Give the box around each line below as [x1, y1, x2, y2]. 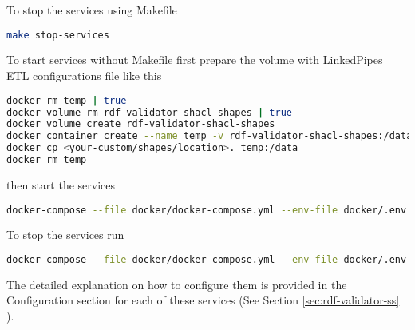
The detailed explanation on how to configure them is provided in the [6, 276, 347, 292]
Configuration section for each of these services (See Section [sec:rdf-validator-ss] [6, 292, 400, 308]
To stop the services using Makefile [6, 2, 177, 18]
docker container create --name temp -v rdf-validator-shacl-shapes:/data [6, 130, 413, 142]
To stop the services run [6, 226, 125, 243]
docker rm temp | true [6, 94, 127, 106]
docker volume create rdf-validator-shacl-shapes [6, 118, 275, 130]
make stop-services [6, 29, 109, 41]
